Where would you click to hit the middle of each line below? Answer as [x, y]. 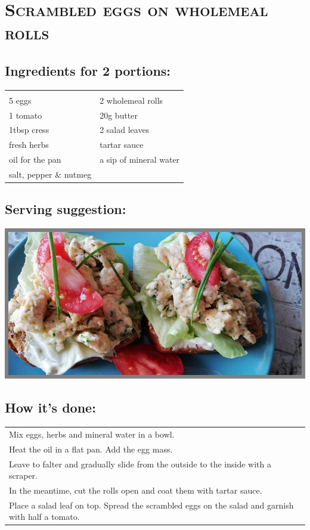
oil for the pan [35, 159]
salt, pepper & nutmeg [50, 174]
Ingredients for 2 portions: [88, 70]
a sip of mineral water [140, 159]
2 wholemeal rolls [131, 100]
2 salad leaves [125, 130]
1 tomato [26, 115]
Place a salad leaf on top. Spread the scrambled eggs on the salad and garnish [151, 505]
